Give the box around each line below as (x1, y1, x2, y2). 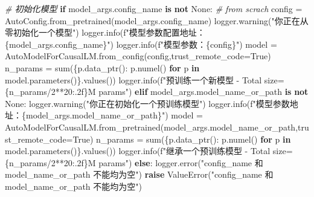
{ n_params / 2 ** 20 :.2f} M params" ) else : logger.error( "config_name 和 (5, 156, 263, 169)
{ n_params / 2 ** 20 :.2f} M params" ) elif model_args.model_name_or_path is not (5, 85, 309, 98)
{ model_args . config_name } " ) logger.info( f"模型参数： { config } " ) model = (5, 37, 277, 50)
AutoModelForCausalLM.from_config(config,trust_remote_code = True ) (5, 50, 271, 62)
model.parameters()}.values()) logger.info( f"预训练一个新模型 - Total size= (5, 73, 284, 86)
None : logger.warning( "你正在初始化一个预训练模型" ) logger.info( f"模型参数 (5, 97, 290, 109)
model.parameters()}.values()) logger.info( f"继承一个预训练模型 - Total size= (5, 144, 293, 157)
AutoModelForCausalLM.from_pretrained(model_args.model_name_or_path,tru (5, 120, 309, 133)
